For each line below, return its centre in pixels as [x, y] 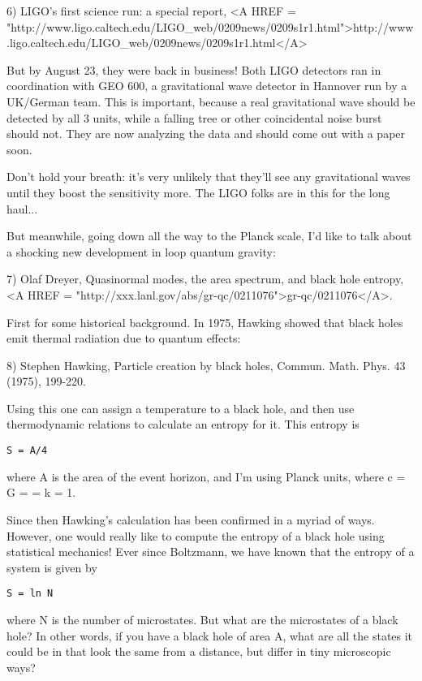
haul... [22, 208]
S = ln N [30, 594]
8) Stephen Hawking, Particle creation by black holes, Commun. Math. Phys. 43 [206, 365]
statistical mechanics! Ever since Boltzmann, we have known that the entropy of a [211, 552]
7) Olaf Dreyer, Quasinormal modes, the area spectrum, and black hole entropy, [205, 279]
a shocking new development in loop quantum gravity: [141, 251]
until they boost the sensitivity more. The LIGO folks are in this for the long [198, 192]
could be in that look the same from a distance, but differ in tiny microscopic [199, 651]
